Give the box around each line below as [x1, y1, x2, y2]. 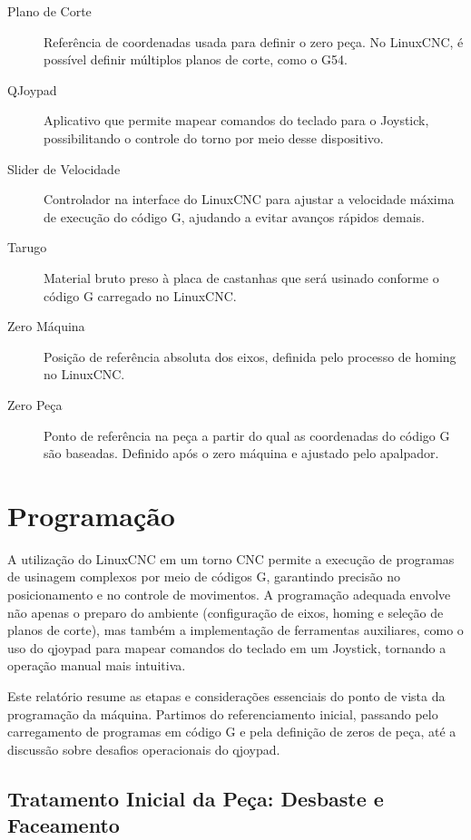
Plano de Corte [7, 2, 92, 20]
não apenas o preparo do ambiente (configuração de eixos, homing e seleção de [7, 602, 444, 621]
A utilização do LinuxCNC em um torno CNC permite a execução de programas [7, 549, 455, 568]
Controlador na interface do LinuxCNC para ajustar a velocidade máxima [44, 190, 455, 209]
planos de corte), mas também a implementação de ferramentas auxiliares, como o [7, 620, 464, 640]
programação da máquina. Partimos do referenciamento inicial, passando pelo [7, 704, 438, 723]
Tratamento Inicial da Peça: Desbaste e [7, 784, 384, 812]
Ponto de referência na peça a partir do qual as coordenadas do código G [44, 425, 450, 444]
